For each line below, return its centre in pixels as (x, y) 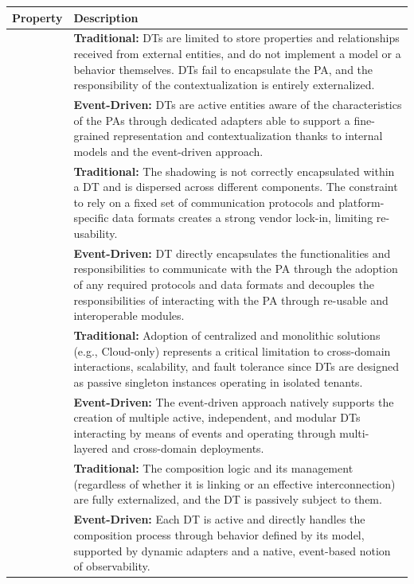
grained (92, 136)
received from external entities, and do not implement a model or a (237, 53)
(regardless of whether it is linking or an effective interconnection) (234, 483)
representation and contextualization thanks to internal (248, 136)
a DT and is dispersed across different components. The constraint (236, 187)
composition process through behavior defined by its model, (219, 534)
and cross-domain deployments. (188, 448)
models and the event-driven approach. (168, 151)
